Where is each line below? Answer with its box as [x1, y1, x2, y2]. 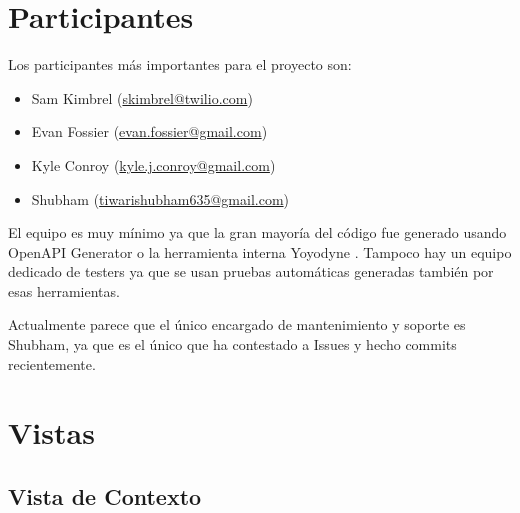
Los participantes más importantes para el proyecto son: [8, 54, 352, 75]
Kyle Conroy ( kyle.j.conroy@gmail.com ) [31, 154, 276, 175]
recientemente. [8, 353, 96, 374]
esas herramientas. [8, 280, 120, 301]
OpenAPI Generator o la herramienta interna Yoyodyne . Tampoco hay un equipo [8, 241, 512, 262]
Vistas [8, 412, 95, 453]
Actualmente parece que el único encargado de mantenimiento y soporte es [8, 314, 466, 335]
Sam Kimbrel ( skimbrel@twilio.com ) [31, 87, 253, 108]
